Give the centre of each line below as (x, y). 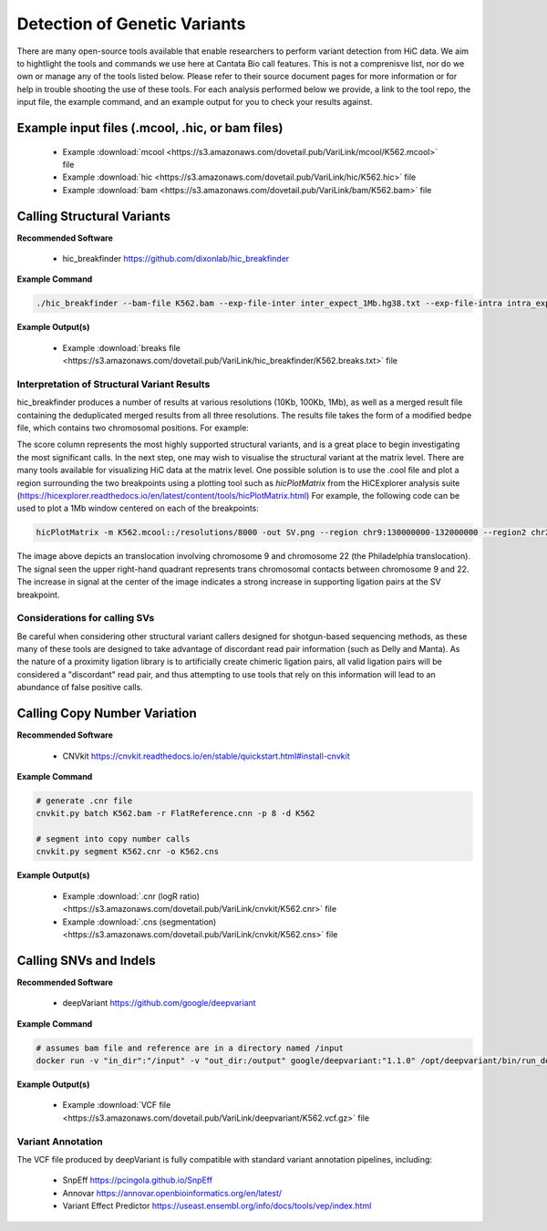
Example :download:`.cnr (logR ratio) (131, 896)
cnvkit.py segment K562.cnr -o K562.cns (127, 852)
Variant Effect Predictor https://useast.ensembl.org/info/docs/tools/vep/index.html (217, 1206)
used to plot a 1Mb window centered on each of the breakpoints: (138, 508)
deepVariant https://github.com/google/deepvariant (159, 1003)
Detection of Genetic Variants (131, 24)
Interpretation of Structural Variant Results (114, 384)
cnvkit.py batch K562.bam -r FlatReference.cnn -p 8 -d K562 (175, 813)
